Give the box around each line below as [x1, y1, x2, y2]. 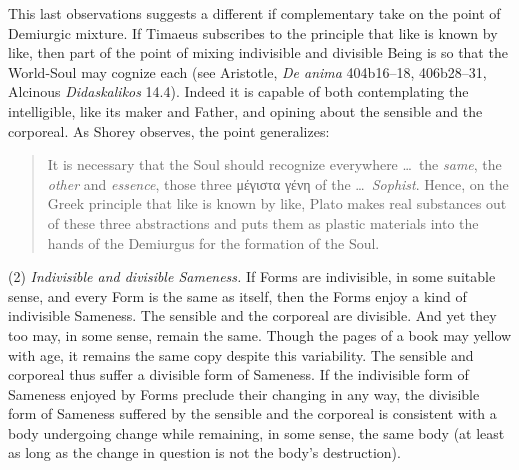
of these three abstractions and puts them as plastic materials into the [47, 212, 479, 233]
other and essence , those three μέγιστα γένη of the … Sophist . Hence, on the [47, 173, 509, 194]
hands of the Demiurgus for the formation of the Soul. [47, 232, 380, 253]
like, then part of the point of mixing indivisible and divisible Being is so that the [8, 42, 508, 63]
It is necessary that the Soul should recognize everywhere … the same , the [47, 154, 502, 175]
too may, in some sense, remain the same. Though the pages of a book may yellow [8, 324, 512, 345]
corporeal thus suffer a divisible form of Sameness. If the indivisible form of [8, 364, 469, 385]
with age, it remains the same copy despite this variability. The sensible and [8, 344, 474, 365]
